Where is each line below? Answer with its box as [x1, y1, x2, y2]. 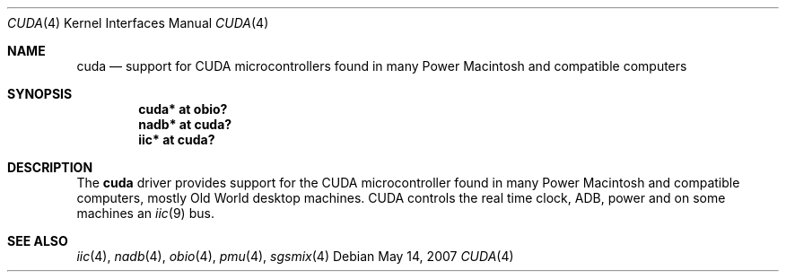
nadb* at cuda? [138, 117, 232, 132]
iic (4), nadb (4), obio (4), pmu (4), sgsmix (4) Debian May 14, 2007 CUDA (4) [76, 248, 514, 264]
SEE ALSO [7, 233, 68, 248]
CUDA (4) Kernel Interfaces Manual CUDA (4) [7, 15, 269, 31]
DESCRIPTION [7, 160, 93, 175]
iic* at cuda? [138, 132, 215, 147]
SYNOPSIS [7, 86, 73, 101]
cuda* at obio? [138, 101, 228, 117]
